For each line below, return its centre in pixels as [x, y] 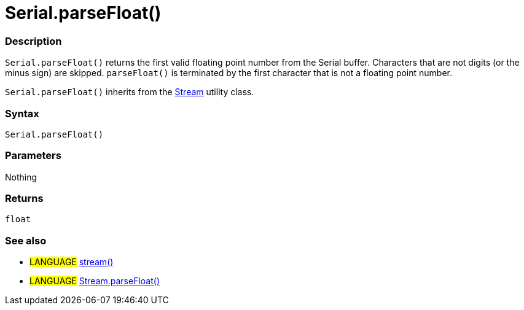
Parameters [33, 156]
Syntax [22, 113]
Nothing [21, 177]
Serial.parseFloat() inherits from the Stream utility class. [130, 92]
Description [33, 41]
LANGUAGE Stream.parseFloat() [95, 281]
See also [26, 240]
